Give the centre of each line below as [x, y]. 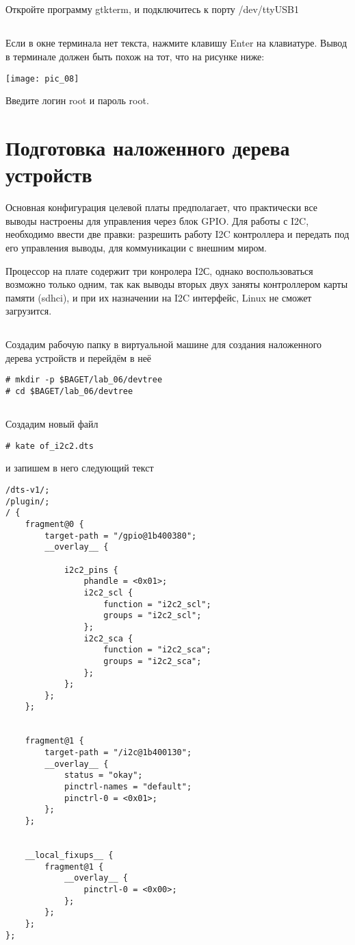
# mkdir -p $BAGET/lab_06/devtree [84, 380]
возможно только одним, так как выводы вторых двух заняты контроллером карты [177, 284]
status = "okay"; [103, 775]
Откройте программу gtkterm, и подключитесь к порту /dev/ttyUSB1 [152, 9]
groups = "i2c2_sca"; [153, 661]
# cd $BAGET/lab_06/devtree [69, 392]
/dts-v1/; [28, 490]
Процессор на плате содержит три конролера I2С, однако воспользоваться [159, 270]
